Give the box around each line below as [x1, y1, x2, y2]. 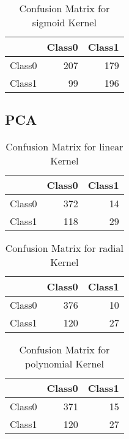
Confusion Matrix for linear [6, 139, 123, 154]
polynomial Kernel [24, 356, 104, 371]
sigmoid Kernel [32, 15, 97, 29]
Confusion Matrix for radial [5, 241, 123, 256]
